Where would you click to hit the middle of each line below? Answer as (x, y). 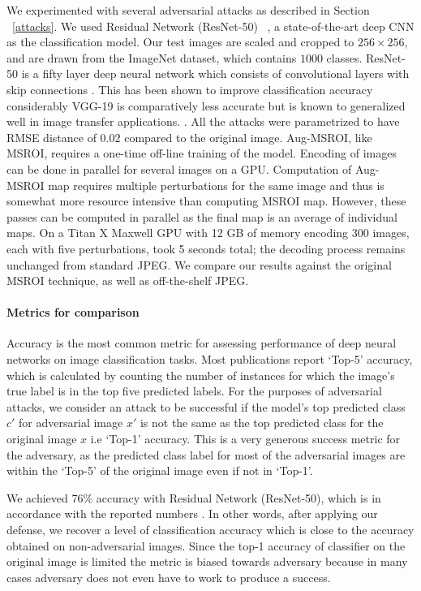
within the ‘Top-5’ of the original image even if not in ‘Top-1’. (160, 470)
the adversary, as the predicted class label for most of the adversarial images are (206, 454)
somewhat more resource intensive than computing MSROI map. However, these (206, 201)
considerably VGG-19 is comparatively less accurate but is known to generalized (206, 105)
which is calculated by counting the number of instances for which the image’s (201, 375)
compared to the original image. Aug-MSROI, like (248, 137)
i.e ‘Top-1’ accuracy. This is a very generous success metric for (245, 439)
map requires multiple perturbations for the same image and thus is (216, 185)
